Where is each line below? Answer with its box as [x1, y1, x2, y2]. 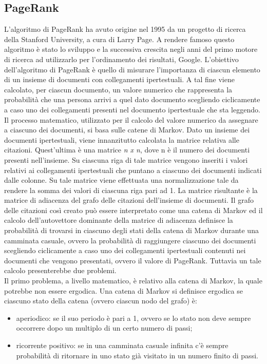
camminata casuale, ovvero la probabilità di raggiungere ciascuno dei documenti [4, 235, 256, 245]
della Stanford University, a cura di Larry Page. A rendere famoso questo [4, 33, 235, 44]
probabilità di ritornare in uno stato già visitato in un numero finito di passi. [16, 350, 258, 360]
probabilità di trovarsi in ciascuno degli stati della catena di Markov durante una [4, 225, 259, 236]
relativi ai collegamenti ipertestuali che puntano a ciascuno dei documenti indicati [4, 164, 262, 175]
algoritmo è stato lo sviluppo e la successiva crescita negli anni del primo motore [4, 44, 258, 54]
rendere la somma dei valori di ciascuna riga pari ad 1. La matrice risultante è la [4, 184, 258, 195]
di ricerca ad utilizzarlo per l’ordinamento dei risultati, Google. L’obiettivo [4, 53, 239, 64]
